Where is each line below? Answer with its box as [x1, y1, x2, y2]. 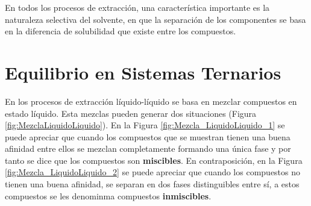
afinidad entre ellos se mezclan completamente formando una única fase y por [5, 142, 291, 155]
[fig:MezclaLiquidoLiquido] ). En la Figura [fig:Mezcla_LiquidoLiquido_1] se [5, 119, 285, 131]
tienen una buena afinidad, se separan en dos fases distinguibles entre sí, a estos [5, 178, 300, 190]
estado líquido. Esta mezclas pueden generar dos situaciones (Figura [5, 107, 257, 119]
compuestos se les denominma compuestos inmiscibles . [5, 189, 212, 202]
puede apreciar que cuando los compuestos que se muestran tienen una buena [5, 130, 291, 143]
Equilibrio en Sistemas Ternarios [5, 60, 281, 84]
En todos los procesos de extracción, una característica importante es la [5, 1, 270, 13]
